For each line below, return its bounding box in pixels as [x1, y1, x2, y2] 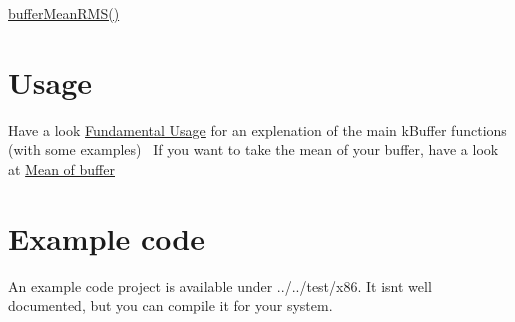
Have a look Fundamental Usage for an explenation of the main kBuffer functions [8, 119, 507, 140]
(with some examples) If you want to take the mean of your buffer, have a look [8, 139, 499, 160]
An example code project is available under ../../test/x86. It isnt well [8, 275, 432, 296]
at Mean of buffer [8, 158, 115, 179]
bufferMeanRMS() [8, 3, 120, 23]
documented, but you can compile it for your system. [8, 295, 333, 316]
